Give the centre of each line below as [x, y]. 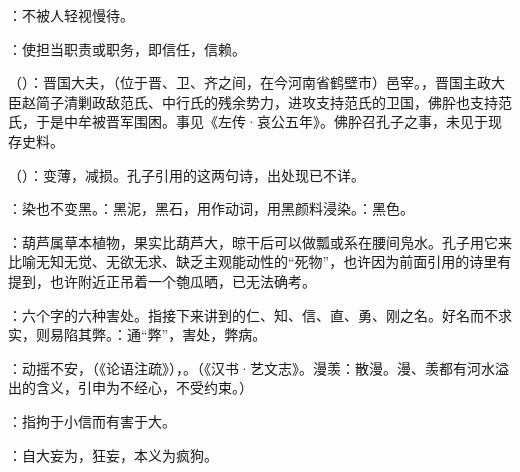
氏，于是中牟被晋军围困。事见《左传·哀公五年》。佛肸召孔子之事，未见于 [248, 121]
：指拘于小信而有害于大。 [92, 420]
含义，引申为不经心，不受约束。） [144, 387]
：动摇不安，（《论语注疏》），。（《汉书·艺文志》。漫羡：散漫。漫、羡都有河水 [251, 367]
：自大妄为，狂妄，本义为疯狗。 [113, 454]
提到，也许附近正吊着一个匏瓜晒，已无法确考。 [162, 280]
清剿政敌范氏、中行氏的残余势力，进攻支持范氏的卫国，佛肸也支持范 [287, 101]
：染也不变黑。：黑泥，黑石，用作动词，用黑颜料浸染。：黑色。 [211, 208]
